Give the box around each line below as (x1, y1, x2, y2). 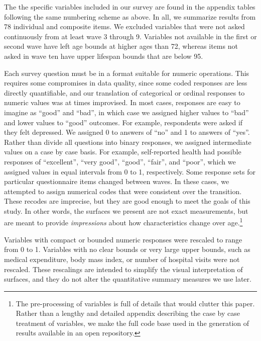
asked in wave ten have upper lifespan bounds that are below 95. (4, 50, 203, 61)
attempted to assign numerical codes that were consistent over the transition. (4, 186, 242, 196)
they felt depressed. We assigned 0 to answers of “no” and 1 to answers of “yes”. (4, 127, 250, 137)
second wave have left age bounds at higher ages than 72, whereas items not (4, 41, 238, 51)
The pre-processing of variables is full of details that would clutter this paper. (16, 298, 255, 308)
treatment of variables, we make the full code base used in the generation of (16, 317, 249, 328)
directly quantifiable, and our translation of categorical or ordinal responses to (4, 87, 245, 98)
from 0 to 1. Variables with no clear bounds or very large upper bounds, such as (4, 244, 250, 254)
